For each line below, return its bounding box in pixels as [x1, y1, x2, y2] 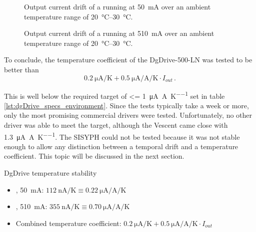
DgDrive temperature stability [4, 168, 97, 178]
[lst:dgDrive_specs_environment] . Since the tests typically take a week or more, [4, 100, 249, 110]
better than [4, 64, 39, 74]
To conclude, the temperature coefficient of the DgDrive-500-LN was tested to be [4, 54, 252, 65]
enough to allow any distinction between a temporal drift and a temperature [4, 141, 238, 151]
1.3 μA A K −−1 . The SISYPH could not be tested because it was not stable [4, 130, 240, 142]
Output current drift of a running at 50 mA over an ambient [24, 1, 211, 11]
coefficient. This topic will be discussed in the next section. [4, 151, 184, 161]
